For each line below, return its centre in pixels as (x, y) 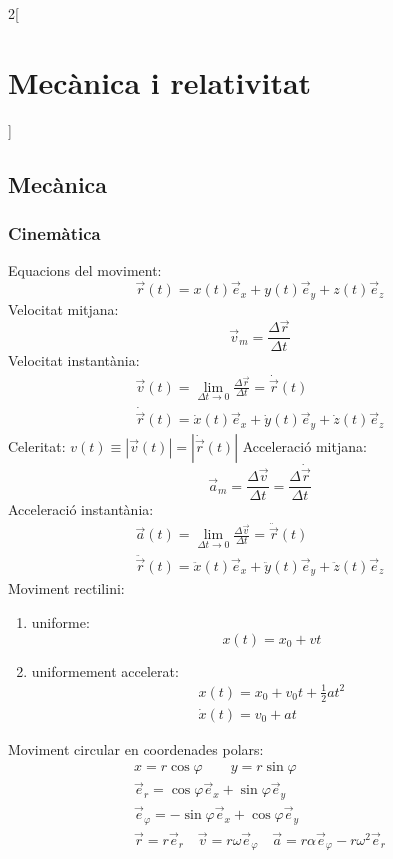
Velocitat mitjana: (63, 308)
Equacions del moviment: (85, 270)
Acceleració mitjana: (304, 445)
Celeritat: (37, 445)
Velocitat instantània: (74, 360)
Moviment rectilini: (66, 588)
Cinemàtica (54, 233)
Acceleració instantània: (81, 509)
